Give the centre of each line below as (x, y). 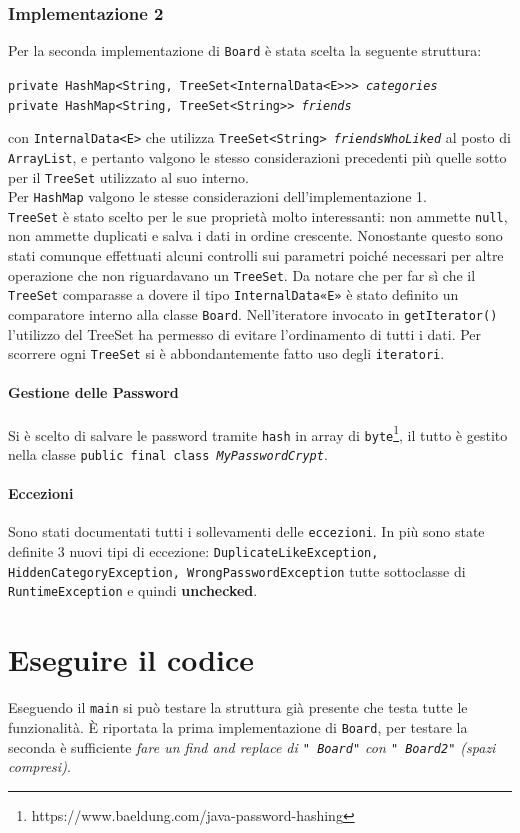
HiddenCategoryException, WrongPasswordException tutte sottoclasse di (237, 570)
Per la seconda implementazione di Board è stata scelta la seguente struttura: (245, 50)
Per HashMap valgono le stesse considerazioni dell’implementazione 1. (217, 196)
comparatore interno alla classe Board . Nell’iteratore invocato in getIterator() (253, 313)
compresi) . (39, 766)
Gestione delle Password (93, 392)
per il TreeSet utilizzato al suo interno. (128, 176)
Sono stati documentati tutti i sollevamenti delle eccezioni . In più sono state (246, 531)
